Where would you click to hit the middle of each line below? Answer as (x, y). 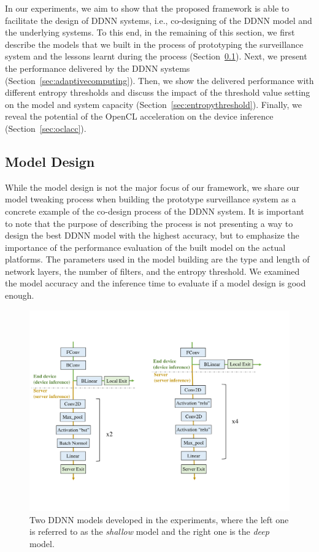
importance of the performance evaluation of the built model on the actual (145, 247)
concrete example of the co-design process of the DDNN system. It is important (155, 211)
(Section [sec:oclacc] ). (46, 128)
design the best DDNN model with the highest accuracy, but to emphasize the (152, 235)
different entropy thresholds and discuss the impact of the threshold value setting (158, 92)
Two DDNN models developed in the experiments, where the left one (159, 519)
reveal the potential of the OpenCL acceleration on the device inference (139, 116)
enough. (20, 295)
